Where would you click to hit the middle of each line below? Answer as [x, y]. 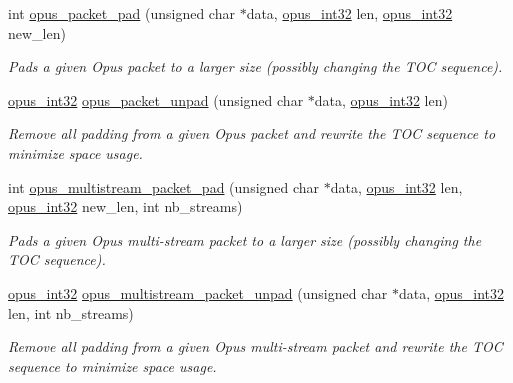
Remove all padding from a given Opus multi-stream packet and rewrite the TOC [255, 346]
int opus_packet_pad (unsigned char [121, 13]
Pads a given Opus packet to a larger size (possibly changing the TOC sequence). [255, 66]
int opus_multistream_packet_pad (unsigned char [164, 186]
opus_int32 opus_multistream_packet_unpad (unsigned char [198, 292]
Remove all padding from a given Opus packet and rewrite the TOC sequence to [252, 133]
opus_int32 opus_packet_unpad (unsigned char [156, 99]
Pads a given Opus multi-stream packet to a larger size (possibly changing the [245, 239]
